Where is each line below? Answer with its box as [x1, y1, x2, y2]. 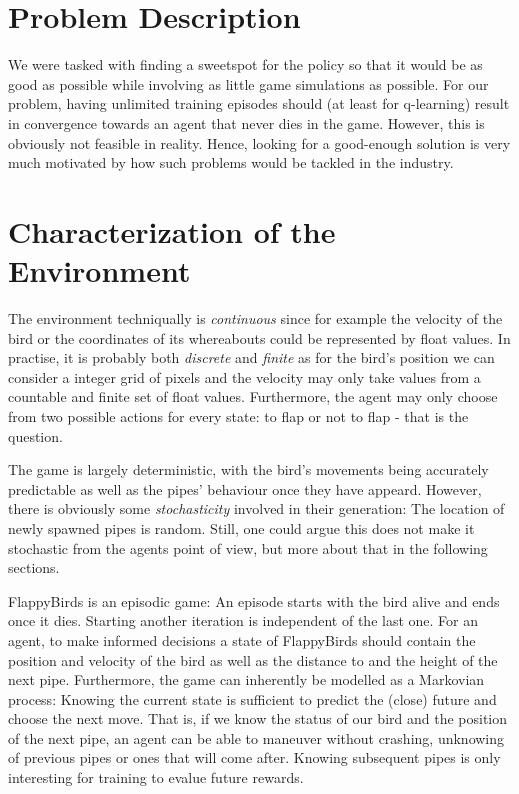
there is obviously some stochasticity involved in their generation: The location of [8, 498, 505, 519]
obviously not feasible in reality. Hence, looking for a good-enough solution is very [8, 132, 511, 153]
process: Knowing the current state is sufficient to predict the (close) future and [8, 688, 497, 709]
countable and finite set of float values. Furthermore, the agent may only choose [8, 386, 498, 407]
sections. [8, 557, 60, 578]
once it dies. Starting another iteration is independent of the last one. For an [8, 610, 479, 631]
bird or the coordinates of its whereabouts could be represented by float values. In [8, 327, 511, 348]
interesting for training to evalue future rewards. [8, 767, 304, 788]
